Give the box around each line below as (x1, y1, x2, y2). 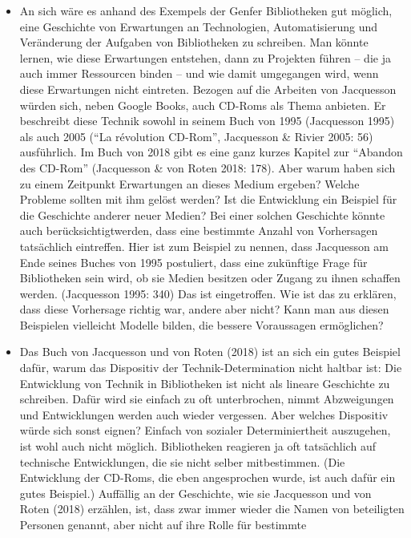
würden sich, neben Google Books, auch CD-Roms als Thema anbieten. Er (19, 96, 386, 113)
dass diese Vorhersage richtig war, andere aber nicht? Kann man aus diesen (19, 301, 389, 318)
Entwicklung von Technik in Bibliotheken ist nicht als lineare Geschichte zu (19, 374, 390, 391)
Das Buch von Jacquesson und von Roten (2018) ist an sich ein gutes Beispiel (19, 343, 401, 360)
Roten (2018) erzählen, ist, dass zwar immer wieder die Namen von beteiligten (19, 500, 405, 517)
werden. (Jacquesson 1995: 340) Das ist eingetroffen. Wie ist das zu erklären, (19, 285, 397, 301)
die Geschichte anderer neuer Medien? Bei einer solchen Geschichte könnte (19, 206, 385, 223)
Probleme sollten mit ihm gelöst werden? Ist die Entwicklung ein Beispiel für (19, 191, 397, 208)
